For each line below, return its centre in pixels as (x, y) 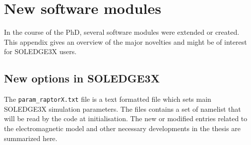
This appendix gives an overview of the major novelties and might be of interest (125, 41)
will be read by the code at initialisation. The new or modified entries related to (126, 118)
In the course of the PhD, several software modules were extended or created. (122, 32)
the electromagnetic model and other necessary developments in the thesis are (122, 128)
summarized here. (31, 138)
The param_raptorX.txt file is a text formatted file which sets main (108, 99)
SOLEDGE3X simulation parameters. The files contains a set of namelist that (123, 109)
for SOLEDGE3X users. (40, 51)
